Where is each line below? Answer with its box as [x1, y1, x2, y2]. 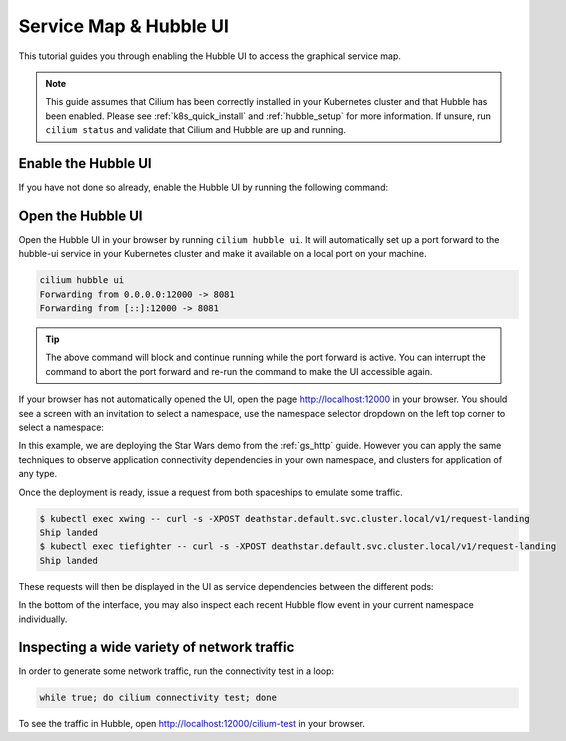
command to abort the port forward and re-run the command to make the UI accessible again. [45, 365, 433, 377]
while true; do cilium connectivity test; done [39, 692, 277, 704]
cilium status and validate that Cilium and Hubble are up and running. [45, 124, 347, 136]
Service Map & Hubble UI [18, 15, 229, 37]
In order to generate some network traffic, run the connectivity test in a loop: [18, 665, 335, 677]
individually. [18, 613, 68, 625]
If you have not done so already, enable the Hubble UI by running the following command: [18, 181, 389, 194]
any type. [18, 468, 58, 480]
